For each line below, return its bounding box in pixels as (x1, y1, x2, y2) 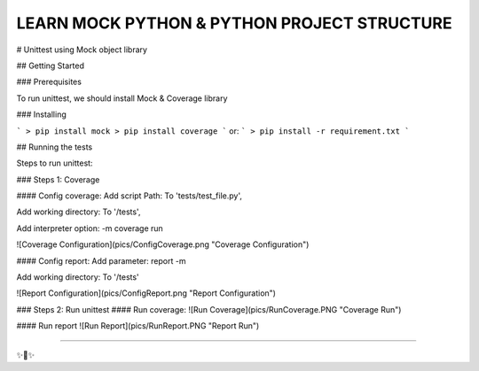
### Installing (16, 109, 67, 120)
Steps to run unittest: (16, 158, 93, 168)
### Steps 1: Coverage (16, 174, 100, 185)
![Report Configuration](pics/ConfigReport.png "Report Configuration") (16, 288, 277, 298)
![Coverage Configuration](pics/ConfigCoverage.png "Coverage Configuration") (16, 239, 310, 250)
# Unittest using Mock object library (16, 44, 148, 55)
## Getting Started (16, 60, 84, 71)
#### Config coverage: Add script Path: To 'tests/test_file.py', (16, 190, 243, 201)
